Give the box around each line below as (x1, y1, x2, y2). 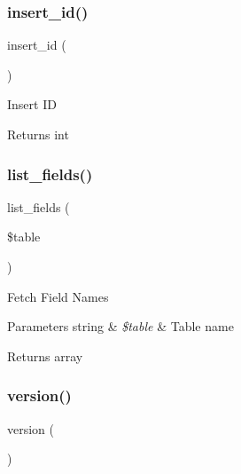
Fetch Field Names (7, 287, 109, 305)
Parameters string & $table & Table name (7, 317, 234, 336)
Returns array (7, 346, 83, 365)
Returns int (7, 125, 69, 143)
